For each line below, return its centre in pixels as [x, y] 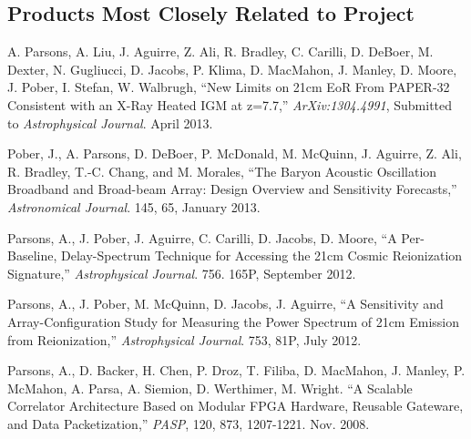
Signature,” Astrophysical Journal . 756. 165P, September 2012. [182, 273]
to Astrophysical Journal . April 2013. [110, 123]
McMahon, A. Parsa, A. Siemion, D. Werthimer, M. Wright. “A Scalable [210, 388]
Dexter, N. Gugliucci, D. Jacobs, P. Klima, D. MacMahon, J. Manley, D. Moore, [232, 69]
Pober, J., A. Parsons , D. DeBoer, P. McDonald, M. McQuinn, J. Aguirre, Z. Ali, [235, 153]
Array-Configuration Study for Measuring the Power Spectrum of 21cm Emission [233, 321]
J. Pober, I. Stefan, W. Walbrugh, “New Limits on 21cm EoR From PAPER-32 [229, 87]
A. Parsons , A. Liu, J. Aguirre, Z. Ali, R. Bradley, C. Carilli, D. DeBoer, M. [220, 51]
